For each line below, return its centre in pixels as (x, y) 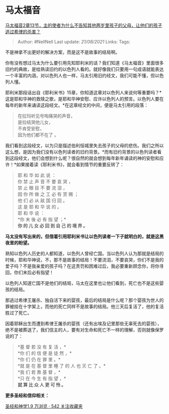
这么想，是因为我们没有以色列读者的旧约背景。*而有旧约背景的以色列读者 (81, 151)
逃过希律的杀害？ (23, 31)
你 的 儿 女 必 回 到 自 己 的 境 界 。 (53, 226)
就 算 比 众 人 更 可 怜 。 (42, 385)
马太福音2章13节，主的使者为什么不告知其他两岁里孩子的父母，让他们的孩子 (84, 25)
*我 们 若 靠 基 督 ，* (39, 372)
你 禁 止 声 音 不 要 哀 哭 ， (45, 181)
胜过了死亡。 (18, 313)
